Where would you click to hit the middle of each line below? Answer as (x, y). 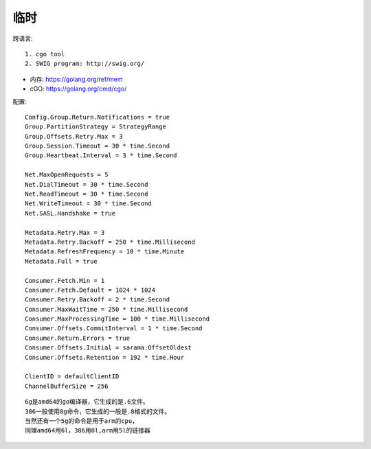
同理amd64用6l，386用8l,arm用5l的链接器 (88, 430)
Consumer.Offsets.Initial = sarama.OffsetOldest (108, 348)
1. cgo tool (45, 54)
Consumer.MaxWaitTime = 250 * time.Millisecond (106, 309)
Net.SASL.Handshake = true (70, 213)
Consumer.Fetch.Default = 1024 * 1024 (90, 290)
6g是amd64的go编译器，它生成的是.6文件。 (87, 402)
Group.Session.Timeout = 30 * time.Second (98, 146)
